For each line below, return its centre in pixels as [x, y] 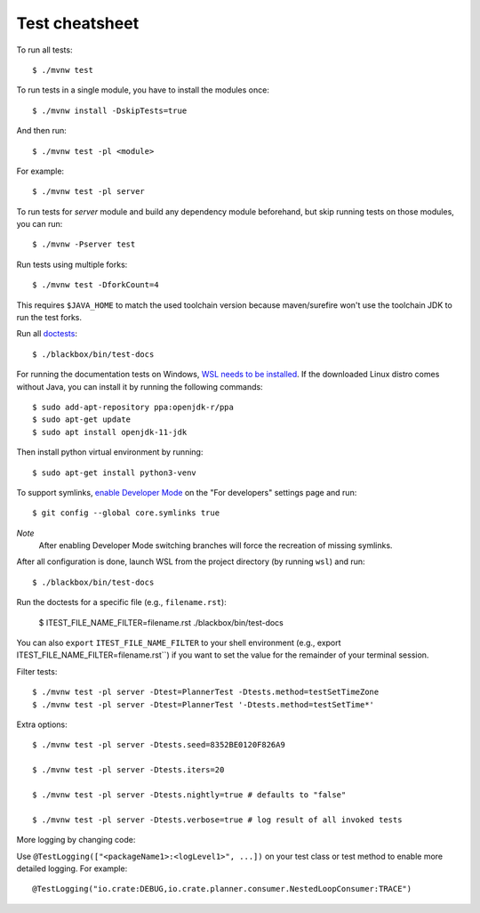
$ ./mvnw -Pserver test [84, 244]
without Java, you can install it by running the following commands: [140, 386]
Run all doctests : [47, 334]
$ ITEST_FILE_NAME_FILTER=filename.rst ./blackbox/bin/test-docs [161, 622]
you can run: [40, 224]
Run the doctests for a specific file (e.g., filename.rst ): [121, 602]
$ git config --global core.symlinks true [126, 513]
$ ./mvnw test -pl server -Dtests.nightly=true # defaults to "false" [189, 795]
